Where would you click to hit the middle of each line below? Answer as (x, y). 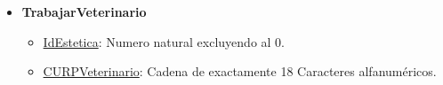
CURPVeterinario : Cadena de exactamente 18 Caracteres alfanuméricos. (240, 71)
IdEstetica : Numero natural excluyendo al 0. (164, 41)
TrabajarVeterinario (84, 12)
